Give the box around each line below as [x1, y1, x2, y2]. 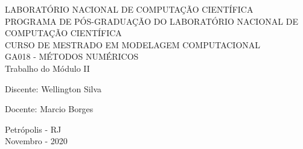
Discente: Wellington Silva [5, 82, 102, 95]
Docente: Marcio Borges [5, 103, 94, 115]
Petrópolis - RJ [5, 122, 62, 135]
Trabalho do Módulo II [5, 62, 90, 74]
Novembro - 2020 [5, 135, 68, 147]
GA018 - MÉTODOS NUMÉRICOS [5, 50, 139, 63]
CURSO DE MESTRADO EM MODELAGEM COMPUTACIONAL [5, 38, 261, 51]
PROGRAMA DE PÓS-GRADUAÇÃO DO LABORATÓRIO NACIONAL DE [5, 14, 298, 27]
